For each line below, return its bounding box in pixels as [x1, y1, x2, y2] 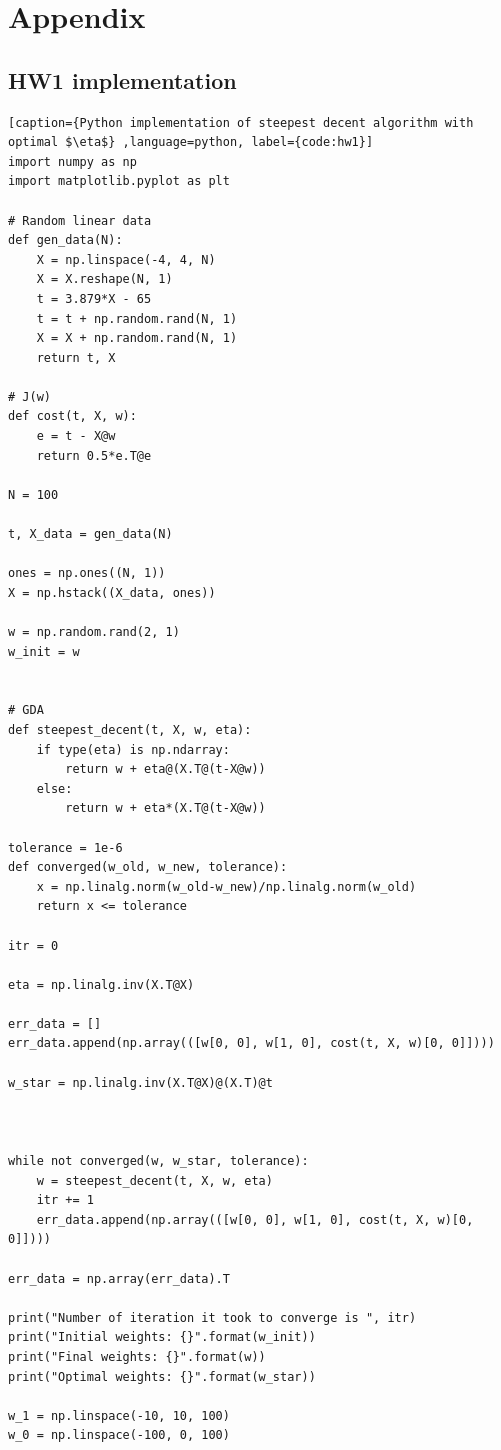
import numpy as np [8, 154, 137, 169]
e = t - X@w [36, 429, 116, 444]
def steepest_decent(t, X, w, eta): [8, 722, 252, 737]
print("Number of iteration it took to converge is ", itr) [8, 1310, 417, 1325]
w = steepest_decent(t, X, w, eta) [36, 1173, 273, 1188]
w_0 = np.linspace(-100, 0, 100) [8, 1428, 230, 1443]
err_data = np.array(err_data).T [8, 1271, 230, 1286]
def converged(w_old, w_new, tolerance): [8, 860, 288, 875]
